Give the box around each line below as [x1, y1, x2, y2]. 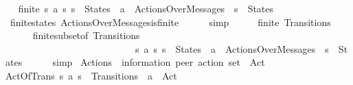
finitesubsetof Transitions [32, 28, 140, 42]
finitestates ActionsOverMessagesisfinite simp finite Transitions [10, 14, 331, 29]
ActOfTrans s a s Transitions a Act [5, 68, 177, 82]
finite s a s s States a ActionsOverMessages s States [18, 1, 274, 15]
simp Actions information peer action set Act [52, 55, 265, 69]
